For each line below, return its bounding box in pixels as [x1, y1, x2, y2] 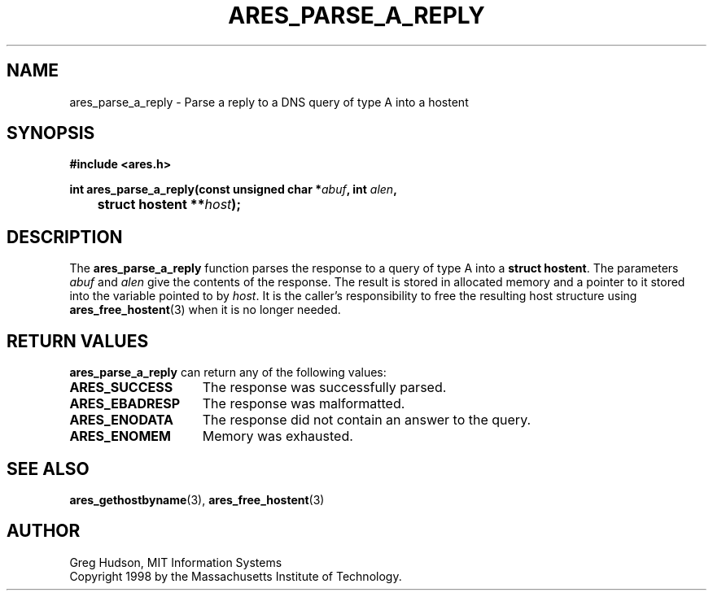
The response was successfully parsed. [202, 379, 447, 396]
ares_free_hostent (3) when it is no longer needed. [69, 303, 341, 317]
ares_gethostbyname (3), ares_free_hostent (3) [69, 492, 325, 507]
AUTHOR [7, 521, 81, 542]
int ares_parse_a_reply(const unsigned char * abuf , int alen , [69, 182, 397, 197]
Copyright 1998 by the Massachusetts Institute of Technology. [69, 569, 402, 583]
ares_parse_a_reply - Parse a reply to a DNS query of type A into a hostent [69, 94, 469, 109]
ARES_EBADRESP [69, 395, 181, 412]
